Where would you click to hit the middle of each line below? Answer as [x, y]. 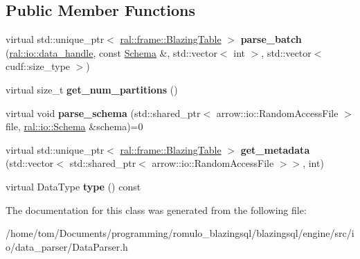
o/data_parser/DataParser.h [67, 246]
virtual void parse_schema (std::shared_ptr [103, 113]
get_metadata [275, 149]
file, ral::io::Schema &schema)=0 [74, 126]
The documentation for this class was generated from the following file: [156, 209]
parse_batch [271, 39]
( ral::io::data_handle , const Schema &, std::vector [111, 52]
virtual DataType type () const [73, 186]
